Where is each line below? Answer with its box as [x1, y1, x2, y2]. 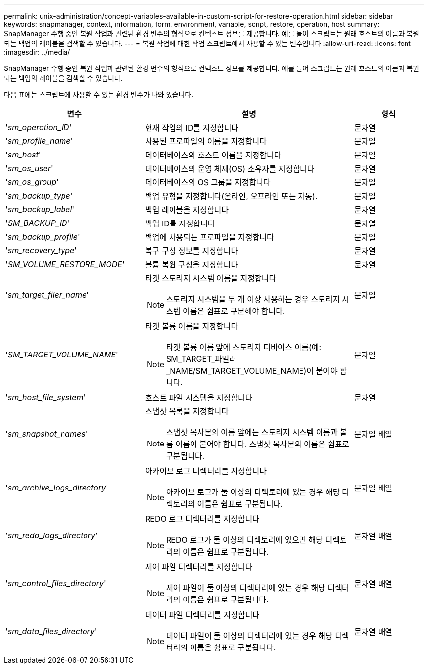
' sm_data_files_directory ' [5, 626, 97, 636]
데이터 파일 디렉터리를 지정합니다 [145, 610, 260, 620]
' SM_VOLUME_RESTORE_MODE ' [5, 259, 125, 269]
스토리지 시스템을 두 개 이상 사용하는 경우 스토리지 [166, 294, 340, 304]
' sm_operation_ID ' [5, 122, 72, 132]
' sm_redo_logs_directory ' [5, 531, 98, 540]
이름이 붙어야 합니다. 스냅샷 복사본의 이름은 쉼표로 [175, 439, 349, 449]
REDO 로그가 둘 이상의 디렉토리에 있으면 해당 [166, 535, 323, 545]
